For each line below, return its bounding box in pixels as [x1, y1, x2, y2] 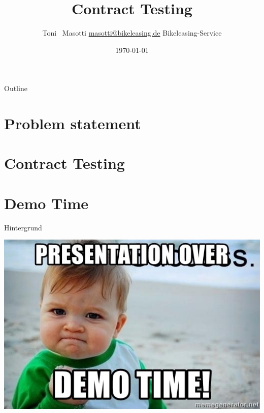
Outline [4, 83, 27, 94]
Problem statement [4, 113, 141, 134]
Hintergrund [4, 222, 42, 232]
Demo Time [4, 192, 89, 213]
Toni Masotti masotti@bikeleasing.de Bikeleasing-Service [42, 27, 222, 38]
